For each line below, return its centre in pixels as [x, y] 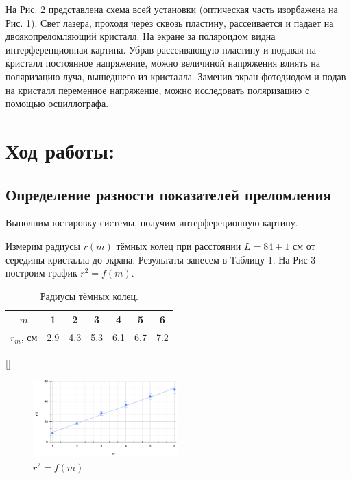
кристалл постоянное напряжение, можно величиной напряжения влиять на [163, 63]
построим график [41, 273]
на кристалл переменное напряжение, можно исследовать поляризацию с [158, 90]
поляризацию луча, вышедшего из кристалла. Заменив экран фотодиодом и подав [176, 76]
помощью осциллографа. [57, 103]
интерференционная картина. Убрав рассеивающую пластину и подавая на [161, 49]
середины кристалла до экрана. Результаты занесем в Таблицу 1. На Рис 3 [161, 259]
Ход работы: [60, 150]
